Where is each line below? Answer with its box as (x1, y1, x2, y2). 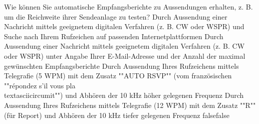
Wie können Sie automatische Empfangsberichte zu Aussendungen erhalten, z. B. (4, 2, 253, 12)
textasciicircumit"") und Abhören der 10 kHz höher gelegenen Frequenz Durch (4, 90, 244, 100)
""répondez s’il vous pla (4, 80, 76, 90)
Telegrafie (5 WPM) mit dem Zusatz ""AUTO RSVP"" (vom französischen (4, 70, 232, 81)
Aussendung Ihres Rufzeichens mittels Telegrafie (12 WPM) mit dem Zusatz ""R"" (4, 99, 256, 110)
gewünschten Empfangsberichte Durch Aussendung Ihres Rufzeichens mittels (4, 60, 239, 71)
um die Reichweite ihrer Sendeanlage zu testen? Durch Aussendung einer (4, 11, 227, 22)
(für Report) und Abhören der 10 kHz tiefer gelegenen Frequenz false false (4, 109, 229, 120)
